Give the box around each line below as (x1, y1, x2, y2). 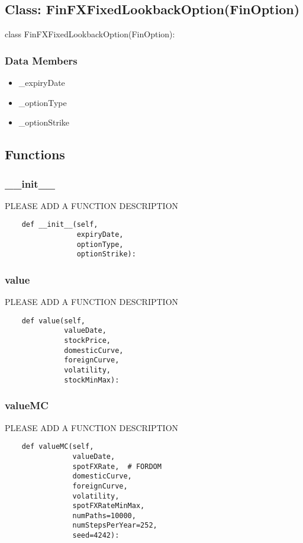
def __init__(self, (21, 220, 98, 229)
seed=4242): (72, 531, 120, 540)
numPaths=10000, (72, 511, 136, 520)
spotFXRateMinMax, (72, 502, 145, 510)
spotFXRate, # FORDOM (72, 462, 162, 471)
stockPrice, (64, 336, 111, 345)
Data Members (5, 53, 78, 68)
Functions (5, 145, 65, 163)
